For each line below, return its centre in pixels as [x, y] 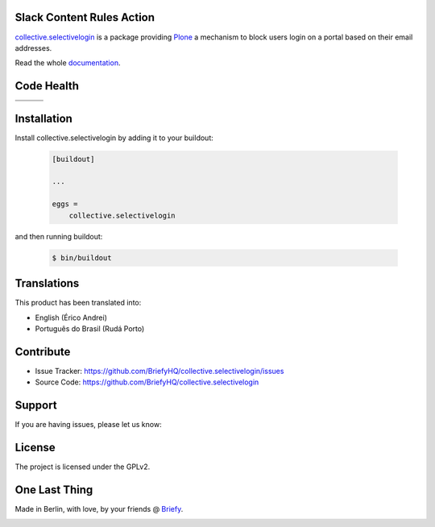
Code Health [47, 86]
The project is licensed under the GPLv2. [83, 467]
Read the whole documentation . [68, 63]
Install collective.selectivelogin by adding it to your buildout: [114, 138]
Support [36, 406]
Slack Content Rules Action [85, 17]
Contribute [43, 352]
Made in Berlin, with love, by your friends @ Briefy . [99, 508]
